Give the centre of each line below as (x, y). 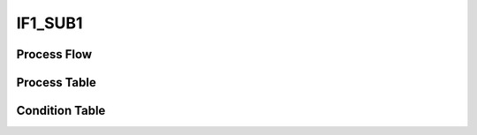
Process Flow (54, 54)
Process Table (56, 82)
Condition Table (61, 111)
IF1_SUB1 (49, 23)
